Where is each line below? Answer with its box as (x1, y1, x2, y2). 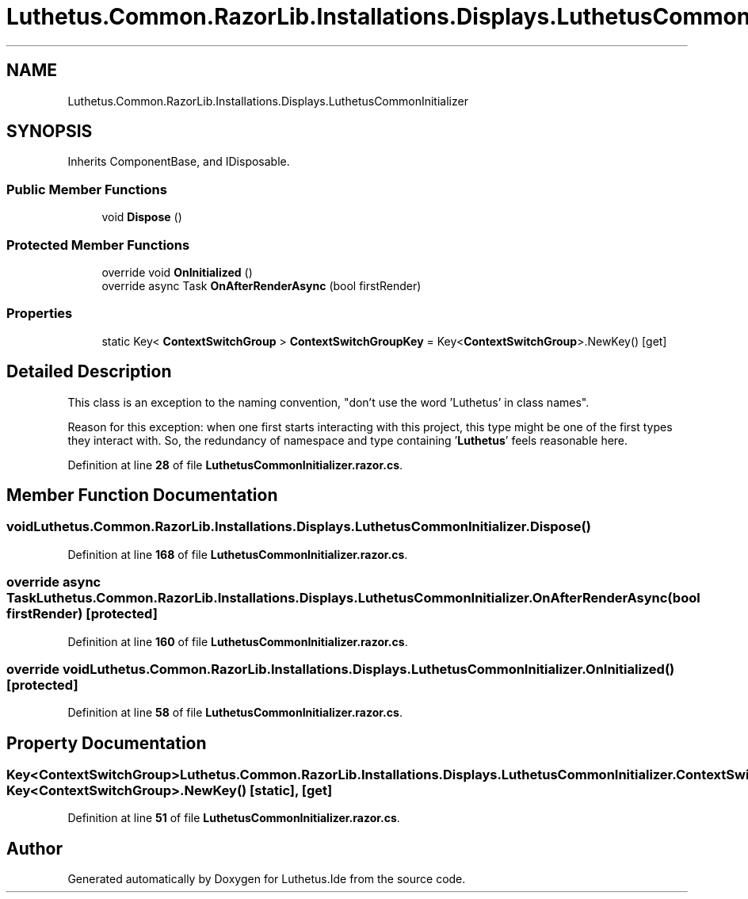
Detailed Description (6, 362, 172, 382)
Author (6, 838, 63, 859)
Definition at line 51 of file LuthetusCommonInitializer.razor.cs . (67, 811, 400, 825)
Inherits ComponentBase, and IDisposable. (67, 155, 290, 169)
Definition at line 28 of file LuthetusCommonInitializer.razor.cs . (67, 457, 403, 472)
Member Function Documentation (6, 484, 278, 505)
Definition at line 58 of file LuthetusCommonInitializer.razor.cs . (67, 706, 403, 720)
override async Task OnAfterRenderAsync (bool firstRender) (101, 278, 422, 293)
